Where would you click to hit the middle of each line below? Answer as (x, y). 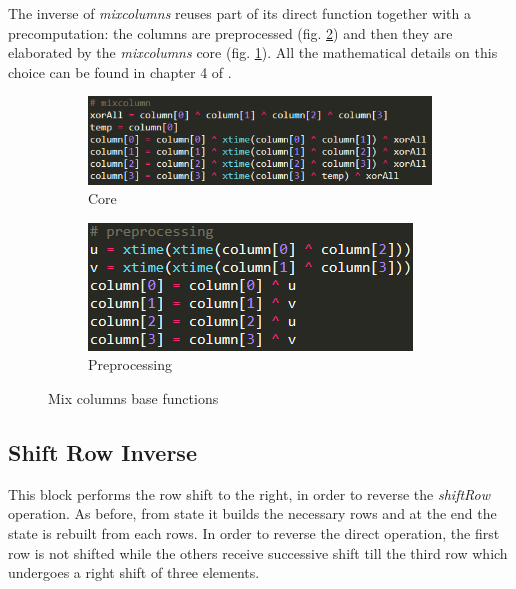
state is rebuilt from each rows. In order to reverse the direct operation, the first (254, 533)
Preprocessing (130, 364)
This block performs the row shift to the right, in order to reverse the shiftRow (249, 493)
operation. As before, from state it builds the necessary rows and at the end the (252, 513)
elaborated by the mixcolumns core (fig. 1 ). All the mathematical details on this (253, 52)
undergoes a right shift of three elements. (134, 572)
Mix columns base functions (133, 398)
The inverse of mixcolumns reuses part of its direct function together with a (239, 13)
